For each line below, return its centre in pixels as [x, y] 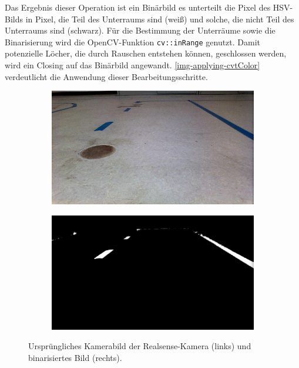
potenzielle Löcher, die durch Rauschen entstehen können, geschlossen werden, [146, 53]
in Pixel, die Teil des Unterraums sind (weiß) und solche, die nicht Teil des [160, 19]
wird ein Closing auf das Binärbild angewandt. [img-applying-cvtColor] [132, 65]
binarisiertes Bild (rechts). [75, 357]
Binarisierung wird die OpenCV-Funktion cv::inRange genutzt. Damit [133, 42]
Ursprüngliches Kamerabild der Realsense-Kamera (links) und [140, 346]
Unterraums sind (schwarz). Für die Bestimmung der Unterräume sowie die [140, 30]
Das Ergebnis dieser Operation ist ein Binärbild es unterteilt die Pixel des [138, 7]
